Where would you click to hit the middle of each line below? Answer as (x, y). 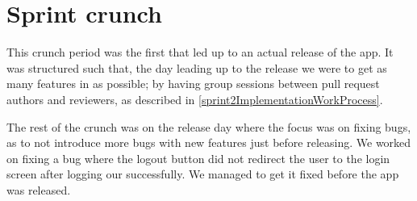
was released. (39, 189)
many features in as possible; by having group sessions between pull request (193, 84)
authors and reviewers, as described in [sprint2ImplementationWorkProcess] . (195, 99)
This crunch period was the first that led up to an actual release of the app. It (200, 52)
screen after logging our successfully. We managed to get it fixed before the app (203, 174)
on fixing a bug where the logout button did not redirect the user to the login (198, 158)
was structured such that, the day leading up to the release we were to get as (197, 67)
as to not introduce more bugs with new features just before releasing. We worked (209, 142)
